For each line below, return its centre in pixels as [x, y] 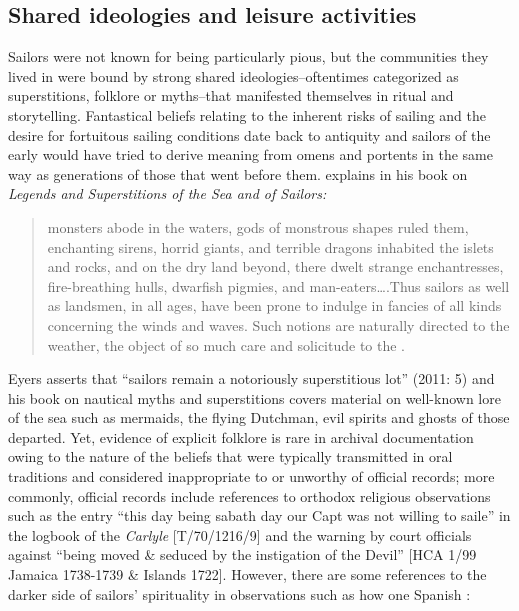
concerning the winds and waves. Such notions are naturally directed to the [278, 324]
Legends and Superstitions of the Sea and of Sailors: [167, 193]
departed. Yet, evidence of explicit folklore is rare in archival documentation [241, 436]
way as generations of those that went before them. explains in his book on [238, 173]
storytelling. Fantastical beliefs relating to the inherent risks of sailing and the [247, 114]
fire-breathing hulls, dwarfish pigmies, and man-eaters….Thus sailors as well [278, 285]
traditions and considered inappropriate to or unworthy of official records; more [251, 476]
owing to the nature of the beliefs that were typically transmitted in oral [230, 456]
